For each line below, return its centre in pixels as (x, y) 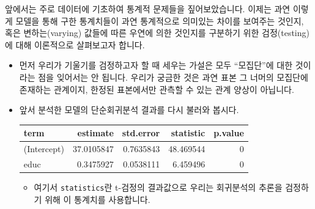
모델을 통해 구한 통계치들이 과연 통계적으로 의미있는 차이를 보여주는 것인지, (160, 20)
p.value (229, 133)
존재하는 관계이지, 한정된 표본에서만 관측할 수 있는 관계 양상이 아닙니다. (157, 89)
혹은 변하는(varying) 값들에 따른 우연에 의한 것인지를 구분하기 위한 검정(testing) (157, 33)
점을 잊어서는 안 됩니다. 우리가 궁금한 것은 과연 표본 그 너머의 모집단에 (173, 77)
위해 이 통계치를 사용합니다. (98, 199)
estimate (95, 133)
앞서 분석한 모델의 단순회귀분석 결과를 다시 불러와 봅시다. (129, 110)
